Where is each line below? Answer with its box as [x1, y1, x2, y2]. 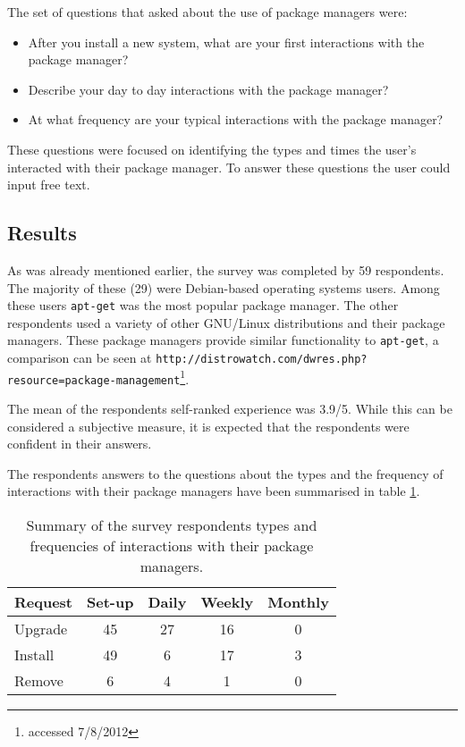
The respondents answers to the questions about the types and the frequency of [7, 464, 444, 483]
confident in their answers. [7, 434, 152, 453]
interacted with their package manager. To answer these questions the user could [7, 157, 451, 176]
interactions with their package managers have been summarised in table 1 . [7, 482, 420, 500]
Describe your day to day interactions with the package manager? [28, 80, 389, 98]
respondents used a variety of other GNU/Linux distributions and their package [7, 313, 445, 332]
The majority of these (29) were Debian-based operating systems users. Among [7, 278, 440, 297]
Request [14, 591, 73, 612]
